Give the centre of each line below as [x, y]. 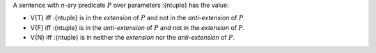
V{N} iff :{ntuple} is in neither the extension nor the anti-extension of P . [133, 38]
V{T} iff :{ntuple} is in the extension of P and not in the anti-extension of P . [138, 18]
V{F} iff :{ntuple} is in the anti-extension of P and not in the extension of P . [138, 27]
